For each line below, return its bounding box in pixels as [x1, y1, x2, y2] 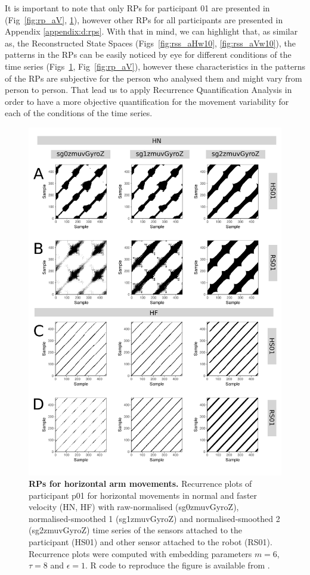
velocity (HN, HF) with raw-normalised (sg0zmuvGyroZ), [29, 501, 239, 513]
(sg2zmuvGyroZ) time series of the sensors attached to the [29, 524, 243, 536]
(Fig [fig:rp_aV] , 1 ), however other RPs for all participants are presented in [5, 13, 283, 26]
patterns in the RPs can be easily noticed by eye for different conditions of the [5, 48, 292, 61]
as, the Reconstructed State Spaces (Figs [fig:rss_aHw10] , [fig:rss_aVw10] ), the [5, 36, 296, 49]
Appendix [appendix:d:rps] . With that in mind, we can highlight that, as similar [5, 25, 298, 38]
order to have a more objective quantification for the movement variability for [5, 95, 289, 107]
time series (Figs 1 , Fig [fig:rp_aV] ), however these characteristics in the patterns [5, 60, 305, 72]
